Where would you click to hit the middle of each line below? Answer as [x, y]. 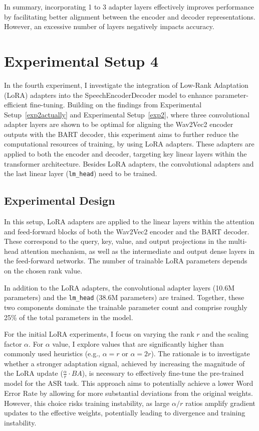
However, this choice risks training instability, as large [87, 403]
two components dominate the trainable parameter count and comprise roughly [126, 307]
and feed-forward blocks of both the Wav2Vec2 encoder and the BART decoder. [127, 231]
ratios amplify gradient [220, 403]
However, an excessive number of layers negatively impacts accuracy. [109, 26]
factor [13, 343]
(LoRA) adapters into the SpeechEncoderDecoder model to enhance [108, 95]
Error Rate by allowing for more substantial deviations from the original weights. [128, 393]
